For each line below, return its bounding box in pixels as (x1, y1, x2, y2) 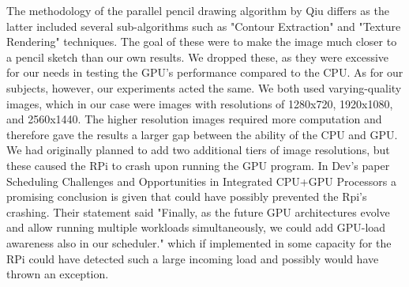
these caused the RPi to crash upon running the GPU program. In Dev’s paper (6, 157, 390, 173)
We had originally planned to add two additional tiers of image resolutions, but (6, 142, 390, 158)
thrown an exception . (6, 266, 109, 282)
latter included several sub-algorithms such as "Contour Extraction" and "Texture (6, 17, 401, 34)
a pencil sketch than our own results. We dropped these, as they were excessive (6, 48, 389, 65)
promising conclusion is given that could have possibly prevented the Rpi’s (6, 188, 367, 205)
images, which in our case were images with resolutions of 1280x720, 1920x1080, (6, 95, 393, 111)
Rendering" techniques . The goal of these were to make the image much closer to (6, 33, 397, 50)
